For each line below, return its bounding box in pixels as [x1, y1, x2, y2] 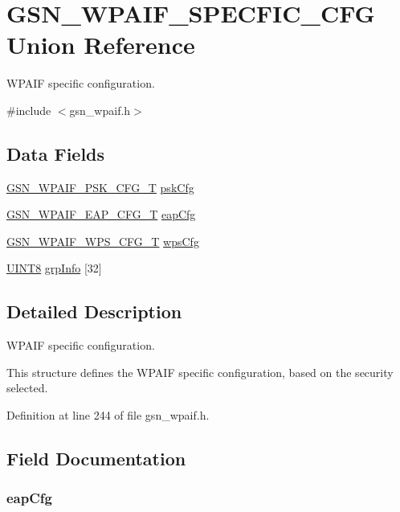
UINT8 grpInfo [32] [6, 260, 102, 276]
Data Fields [6, 141, 105, 166]
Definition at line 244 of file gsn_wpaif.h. [6, 407, 210, 424]
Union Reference [6, 28, 195, 61]
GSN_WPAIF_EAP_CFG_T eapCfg [6, 206, 196, 223]
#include [6, 101, 51, 118]
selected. [6, 379, 48, 396]
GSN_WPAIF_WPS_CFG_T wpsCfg [6, 232, 199, 249]
